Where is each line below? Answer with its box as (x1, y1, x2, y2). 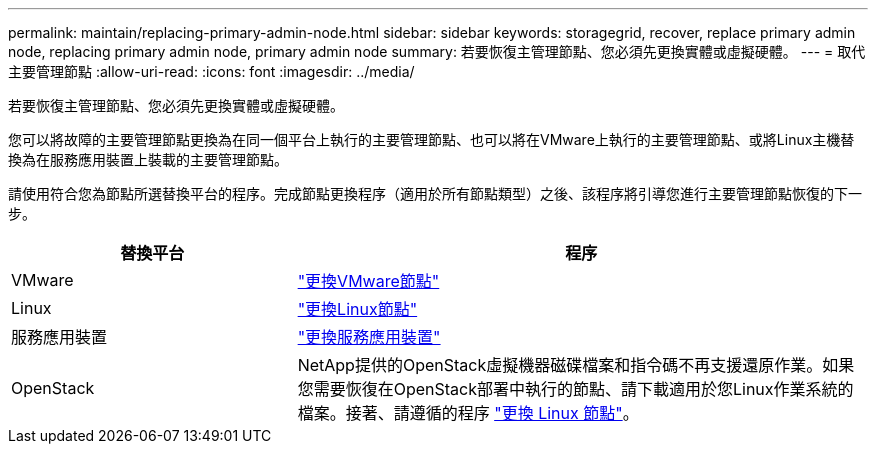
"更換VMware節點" (297, 271, 440, 291)
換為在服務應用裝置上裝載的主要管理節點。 (8, 151, 288, 168)
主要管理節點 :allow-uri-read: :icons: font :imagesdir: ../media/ (8, 63, 415, 80)
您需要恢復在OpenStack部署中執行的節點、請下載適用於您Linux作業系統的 (297, 379, 854, 399)
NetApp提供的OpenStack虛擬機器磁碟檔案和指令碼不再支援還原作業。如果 (297, 355, 855, 375)
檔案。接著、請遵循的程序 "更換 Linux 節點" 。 (297, 403, 639, 423)
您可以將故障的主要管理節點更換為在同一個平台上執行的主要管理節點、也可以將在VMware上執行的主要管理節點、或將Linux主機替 (8, 131, 855, 148)
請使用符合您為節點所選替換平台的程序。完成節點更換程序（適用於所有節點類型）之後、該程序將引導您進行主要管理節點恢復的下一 (8, 185, 862, 202)
